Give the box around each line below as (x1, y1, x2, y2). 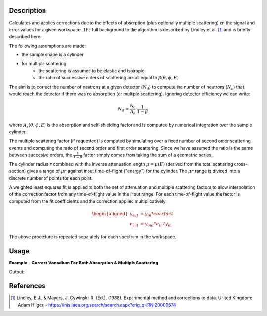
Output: (9, 269, 25, 275)
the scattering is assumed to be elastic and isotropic (38, 67, 145, 74)
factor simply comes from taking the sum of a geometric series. (83, 152, 213, 158)
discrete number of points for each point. (9, 175, 93, 181)
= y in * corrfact (140, 211, 173, 218)
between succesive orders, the (9, 152, 73, 158)
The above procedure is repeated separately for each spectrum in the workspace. (9, 234, 177, 240)
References (9, 282, 45, 290)
